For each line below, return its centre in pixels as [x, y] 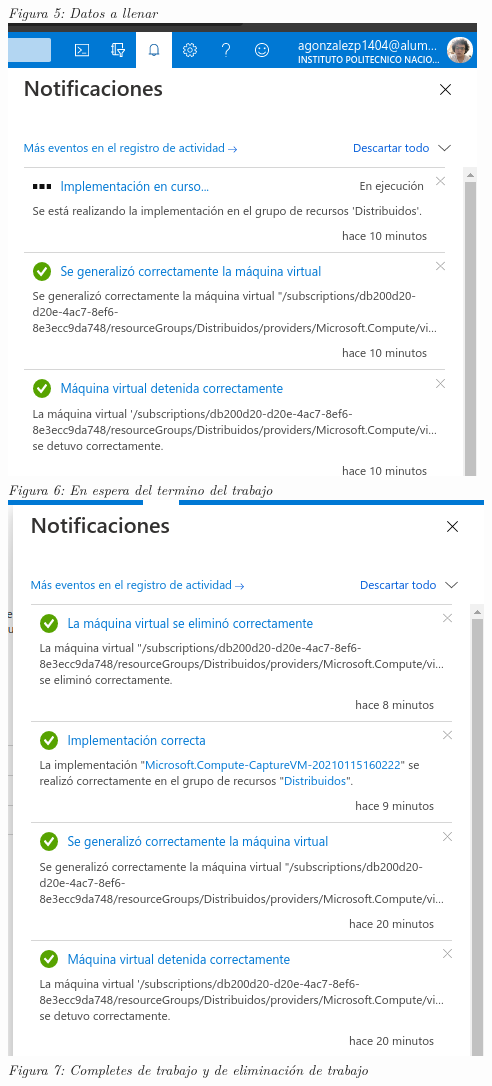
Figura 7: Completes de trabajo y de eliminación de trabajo [188, 1069]
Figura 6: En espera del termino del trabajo [140, 489]
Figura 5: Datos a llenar [83, 12]
